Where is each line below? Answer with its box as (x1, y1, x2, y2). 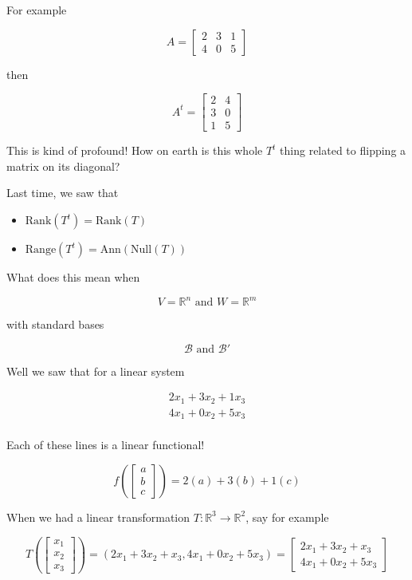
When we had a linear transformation (6, 508, 190, 525)
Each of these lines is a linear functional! (6, 436, 205, 453)
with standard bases (6, 316, 104, 333)
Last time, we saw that (6, 184, 119, 201)
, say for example (245, 508, 329, 525)
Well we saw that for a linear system (6, 362, 185, 379)
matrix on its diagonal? (6, 157, 120, 174)
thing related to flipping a (280, 142, 406, 159)
